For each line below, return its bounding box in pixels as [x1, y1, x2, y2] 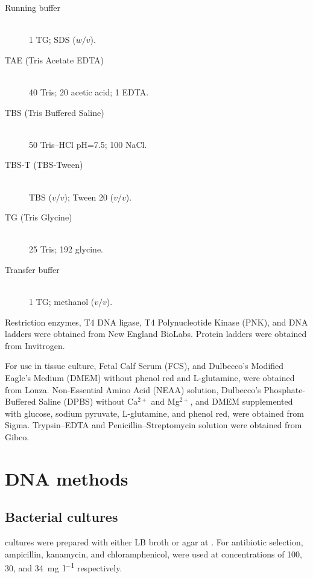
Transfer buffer [5, 263, 60, 275]
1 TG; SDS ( [29, 33, 76, 46]
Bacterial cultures [5, 507, 118, 526]
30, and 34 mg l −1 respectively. [5, 560, 122, 574]
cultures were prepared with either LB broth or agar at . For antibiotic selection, [5, 536, 303, 548]
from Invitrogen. [5, 339, 65, 352]
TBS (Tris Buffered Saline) [5, 106, 104, 118]
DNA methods [5, 466, 128, 490]
